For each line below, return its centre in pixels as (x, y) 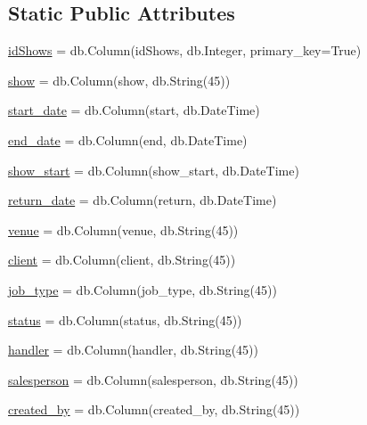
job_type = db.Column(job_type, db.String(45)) (143, 289)
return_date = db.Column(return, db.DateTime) (143, 200)
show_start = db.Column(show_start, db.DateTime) (154, 170)
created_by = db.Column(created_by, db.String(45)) (154, 409)
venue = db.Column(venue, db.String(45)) (123, 229)
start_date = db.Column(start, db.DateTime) (134, 110)
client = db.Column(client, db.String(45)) (122, 260)
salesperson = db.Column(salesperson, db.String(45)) (153, 379)
